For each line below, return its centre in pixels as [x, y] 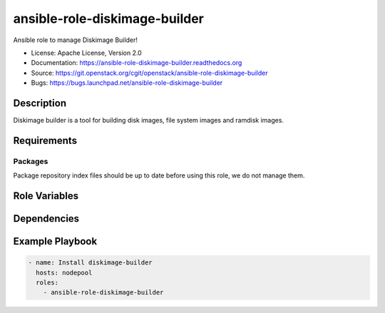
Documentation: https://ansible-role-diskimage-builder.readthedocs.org [137, 63]
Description [40, 103]
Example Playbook [55, 241]
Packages [31, 161]
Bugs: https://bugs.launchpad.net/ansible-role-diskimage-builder [127, 83]
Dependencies [46, 219]
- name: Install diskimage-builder [90, 263]
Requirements [45, 140]
